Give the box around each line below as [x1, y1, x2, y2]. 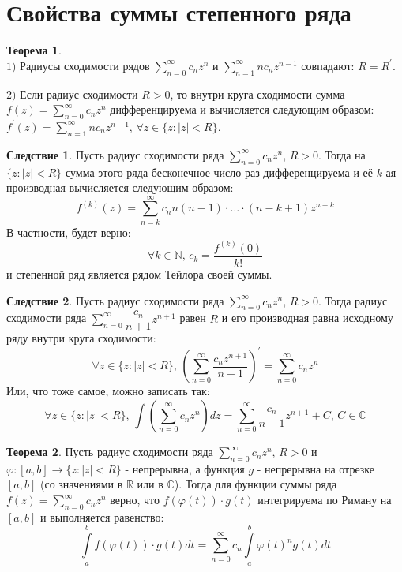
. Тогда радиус [317, 292, 388, 308]
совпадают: [301, 57, 355, 73]
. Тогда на [317, 146, 366, 163]
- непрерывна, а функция [125, 460, 245, 477]
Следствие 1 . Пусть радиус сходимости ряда [6, 146, 224, 163]
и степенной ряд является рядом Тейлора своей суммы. [6, 265, 272, 282]
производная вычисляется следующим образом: [6, 179, 234, 196]
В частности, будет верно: [6, 223, 131, 240]
